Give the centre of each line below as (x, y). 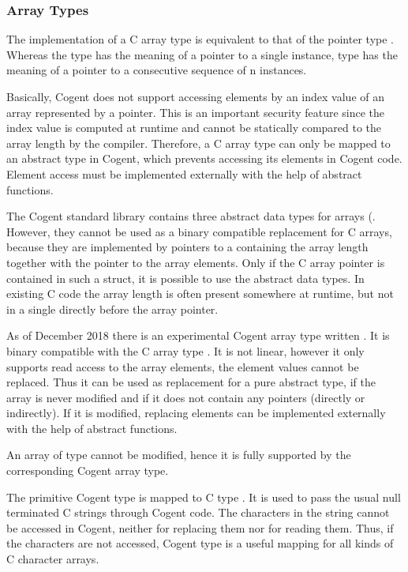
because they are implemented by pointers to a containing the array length (187, 247)
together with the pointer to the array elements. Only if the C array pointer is (196, 262)
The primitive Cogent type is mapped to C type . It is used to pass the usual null (204, 497)
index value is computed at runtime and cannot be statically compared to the (194, 128)
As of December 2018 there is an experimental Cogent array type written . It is (198, 335)
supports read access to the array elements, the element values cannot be (183, 366)
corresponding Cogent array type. (88, 470)
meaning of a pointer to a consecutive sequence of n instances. (157, 70)
